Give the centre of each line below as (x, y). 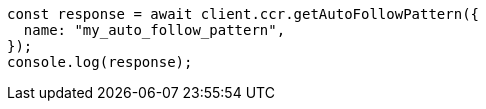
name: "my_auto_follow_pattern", (154, 30)
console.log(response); (100, 62)
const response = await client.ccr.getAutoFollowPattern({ (243, 14)
